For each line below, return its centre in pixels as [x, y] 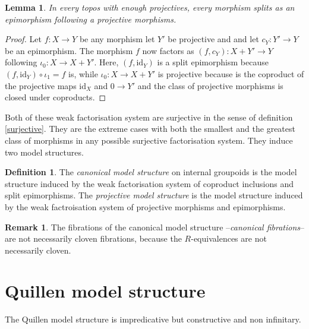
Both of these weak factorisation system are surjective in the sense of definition [149, 117]
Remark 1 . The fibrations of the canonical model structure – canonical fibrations [152, 227]
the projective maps [41, 85]
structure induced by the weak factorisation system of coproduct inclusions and [149, 183]
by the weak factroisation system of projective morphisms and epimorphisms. [145, 206]
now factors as [168, 50]
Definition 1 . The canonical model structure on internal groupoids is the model [151, 172]
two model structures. [44, 152]
